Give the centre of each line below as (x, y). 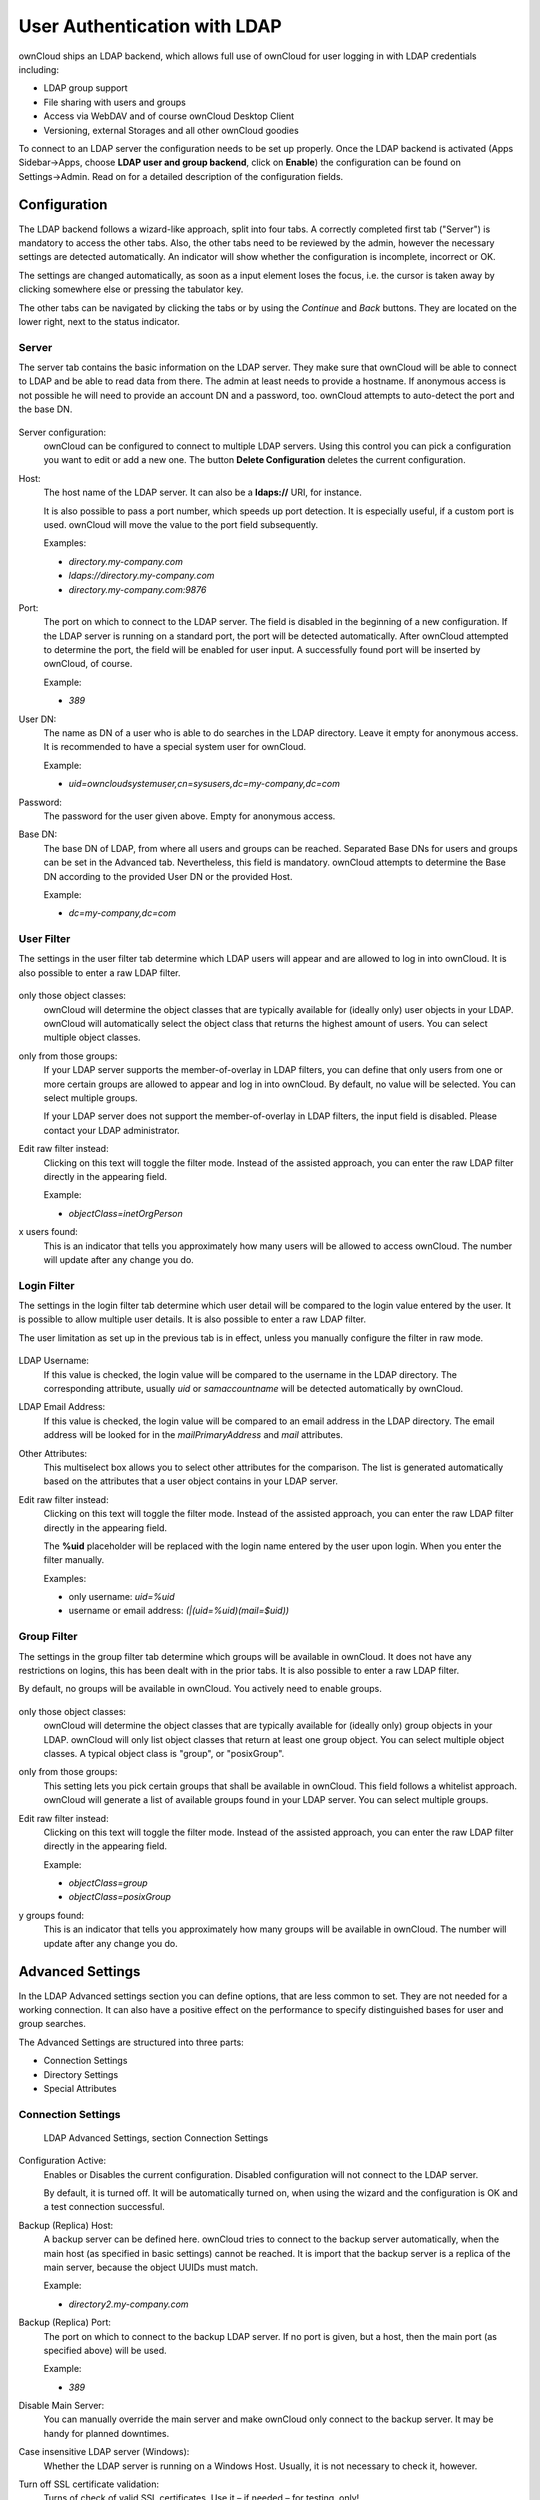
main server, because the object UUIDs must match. (151, 2267)
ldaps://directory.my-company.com (141, 576)
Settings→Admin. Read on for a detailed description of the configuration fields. (181, 176)
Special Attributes (80, 2088)
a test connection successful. (104, 2207)
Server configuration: (62, 432)
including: (39, 69)
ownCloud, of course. (88, 664)
